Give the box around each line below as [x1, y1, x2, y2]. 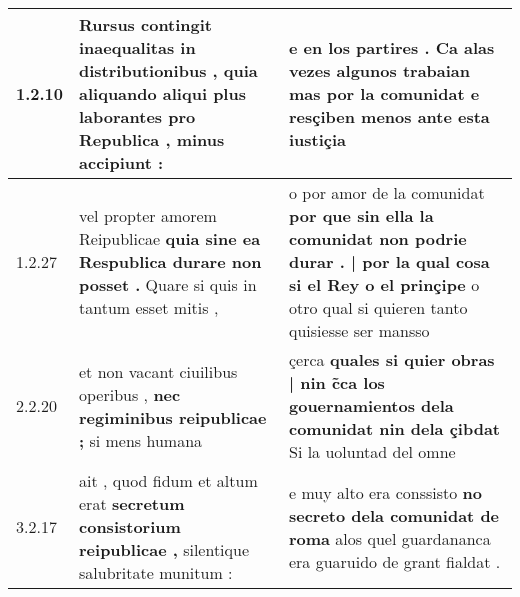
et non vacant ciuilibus [79, 359, 238, 383]
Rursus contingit [79, 13, 213, 36]
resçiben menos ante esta [288, 105, 490, 128]
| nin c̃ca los [288, 371, 385, 394]
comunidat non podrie [288, 227, 467, 250]
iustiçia [288, 128, 347, 151]
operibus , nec [79, 382, 181, 406]
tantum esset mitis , [79, 296, 219, 319]
